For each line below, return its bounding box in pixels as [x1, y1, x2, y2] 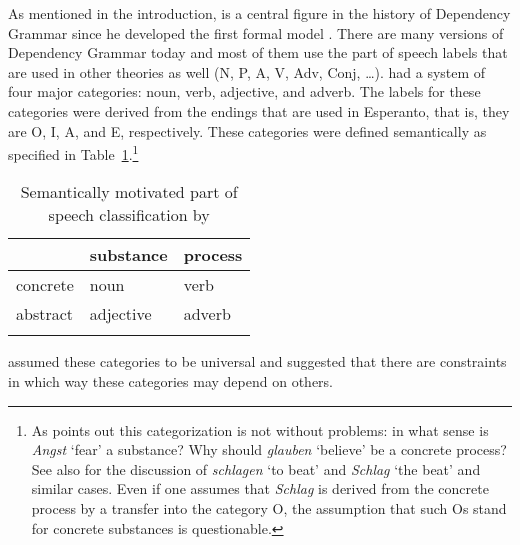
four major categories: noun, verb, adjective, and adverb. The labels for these [8, 81, 481, 102]
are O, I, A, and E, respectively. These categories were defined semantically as [8, 120, 487, 141]
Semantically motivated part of [20, 180, 238, 204]
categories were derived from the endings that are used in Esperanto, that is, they [8, 100, 510, 121]
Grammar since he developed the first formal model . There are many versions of [8, 22, 504, 43]
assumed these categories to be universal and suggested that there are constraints [8, 351, 507, 372]
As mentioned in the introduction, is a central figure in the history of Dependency [8, 3, 511, 23]
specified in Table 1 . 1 [8, 141, 139, 164]
